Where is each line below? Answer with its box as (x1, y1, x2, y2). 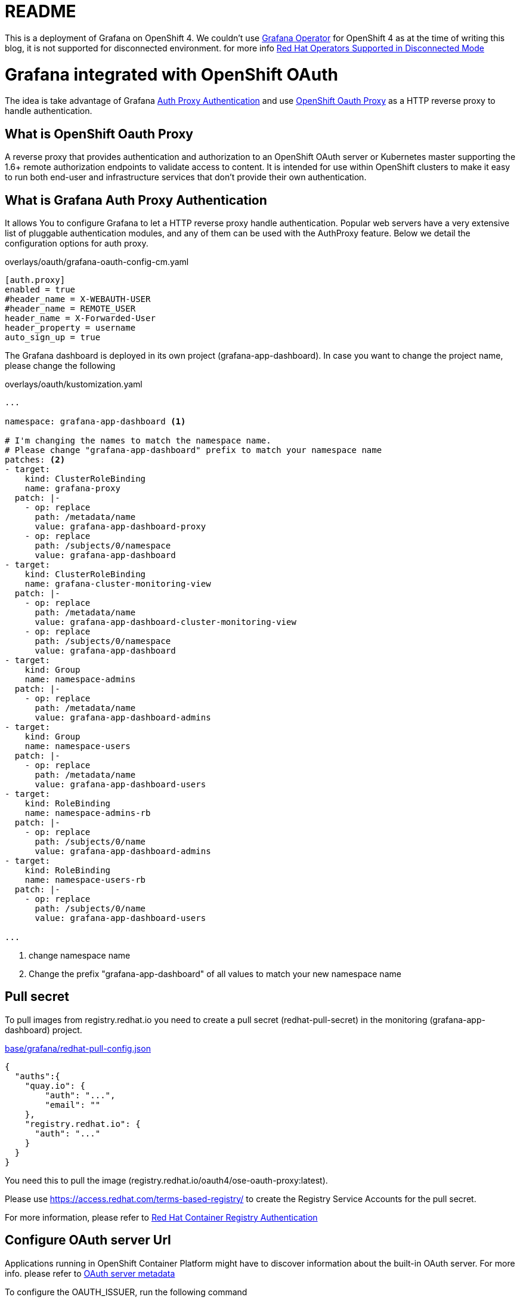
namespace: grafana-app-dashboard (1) (5, 416, 186, 426)
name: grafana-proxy (24, 483, 120, 493)
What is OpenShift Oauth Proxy (5, 126, 194, 141)
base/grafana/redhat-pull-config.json (5, 1043, 151, 1053)
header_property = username (5, 322, 136, 332)
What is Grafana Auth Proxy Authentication (5, 192, 267, 208)
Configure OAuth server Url (5, 1233, 171, 1248)
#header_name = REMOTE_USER (5, 303, 136, 313)
